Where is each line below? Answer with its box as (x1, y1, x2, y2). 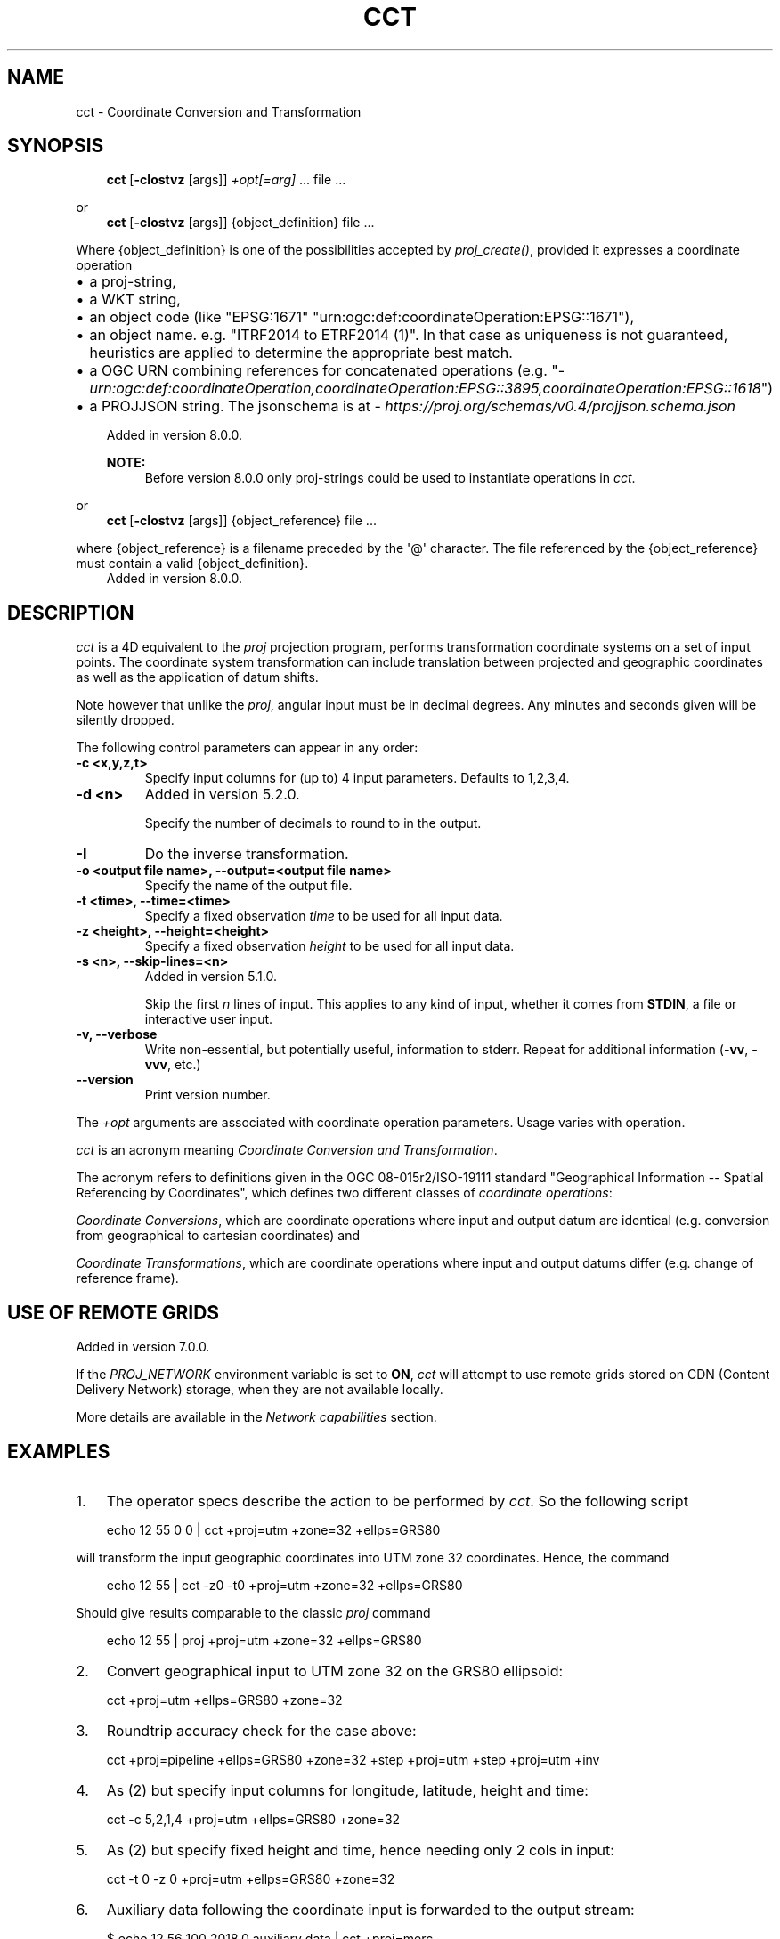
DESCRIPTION (7, 601, 134, 624)
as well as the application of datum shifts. (76, 669, 319, 686)
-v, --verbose (76, 1026, 158, 1043)
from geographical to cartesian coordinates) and (76, 1228, 361, 1244)
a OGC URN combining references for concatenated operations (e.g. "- (89, 361, 565, 380)
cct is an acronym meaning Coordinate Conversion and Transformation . (76, 1142, 498, 1158)
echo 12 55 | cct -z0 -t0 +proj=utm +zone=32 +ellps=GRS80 (106, 1577, 463, 1593)
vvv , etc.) (144, 1057, 201, 1073)
